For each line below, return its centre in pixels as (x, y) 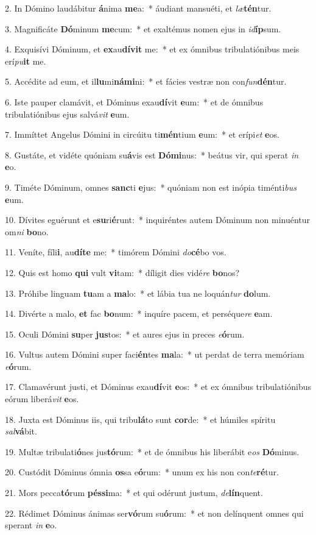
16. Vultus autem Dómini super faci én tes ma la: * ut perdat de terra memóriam (155, 354)
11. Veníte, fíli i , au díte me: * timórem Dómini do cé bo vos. (116, 252)
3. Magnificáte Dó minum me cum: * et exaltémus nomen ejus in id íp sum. (143, 28)
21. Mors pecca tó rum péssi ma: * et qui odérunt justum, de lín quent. (134, 493)
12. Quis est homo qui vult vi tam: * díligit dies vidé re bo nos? (122, 272)
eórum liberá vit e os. (42, 399)
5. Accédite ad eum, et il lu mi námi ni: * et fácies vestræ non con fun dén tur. (146, 81)
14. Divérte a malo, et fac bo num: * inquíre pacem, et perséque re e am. (139, 314)
